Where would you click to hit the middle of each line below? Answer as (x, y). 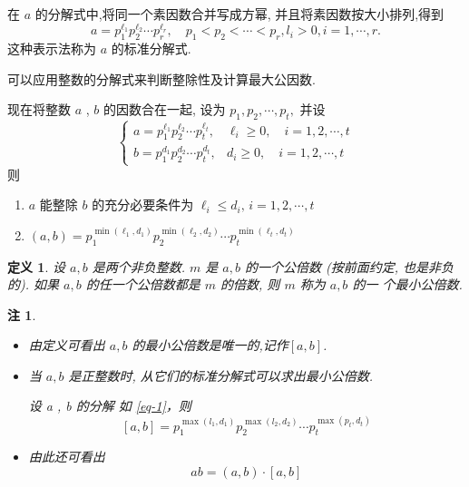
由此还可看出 (67, 457)
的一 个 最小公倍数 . (407, 284)
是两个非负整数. (138, 266)
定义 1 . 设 (36, 266)
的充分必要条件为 (143, 205)
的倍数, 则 (250, 284)
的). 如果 (34, 284)
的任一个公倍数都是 (143, 284)
